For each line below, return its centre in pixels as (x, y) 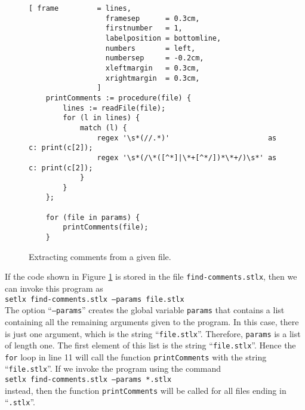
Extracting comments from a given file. (100, 256)
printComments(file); (106, 227)
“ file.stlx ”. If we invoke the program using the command (113, 368)
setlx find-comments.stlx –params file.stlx (95, 299)
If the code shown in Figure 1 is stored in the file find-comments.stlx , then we (151, 276)
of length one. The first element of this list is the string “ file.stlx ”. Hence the (150, 345)
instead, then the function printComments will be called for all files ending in (146, 390)
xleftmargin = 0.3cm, (152, 68)
